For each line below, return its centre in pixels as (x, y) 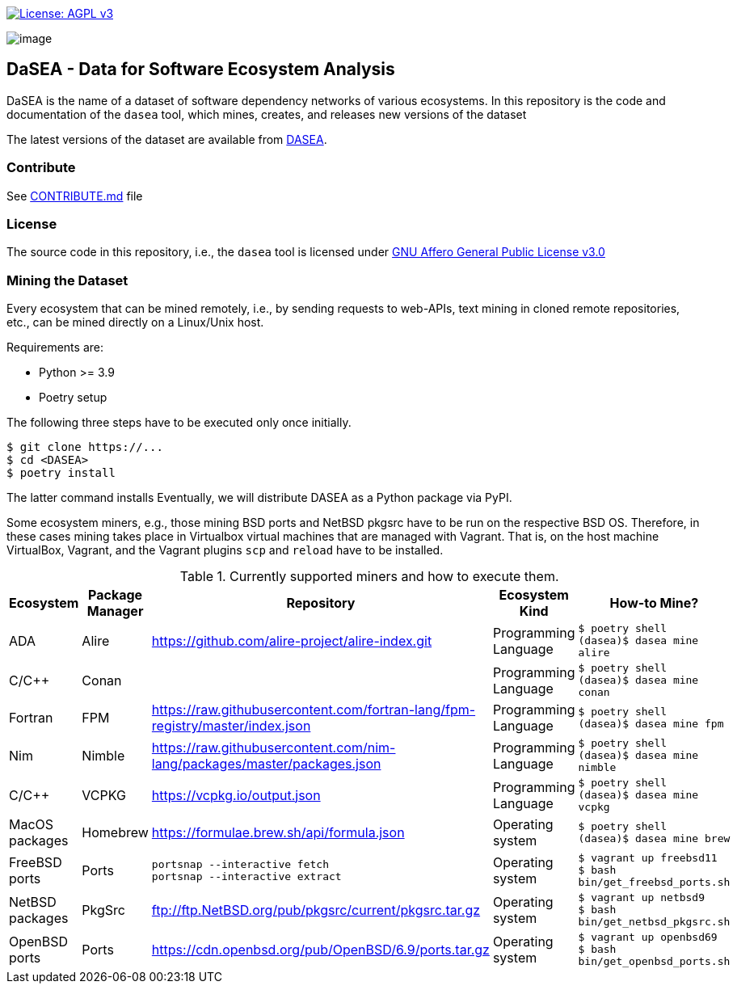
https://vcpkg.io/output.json (236, 795)
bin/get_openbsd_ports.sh (654, 962)
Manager (115, 611)
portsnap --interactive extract (246, 876)
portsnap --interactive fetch (240, 864)
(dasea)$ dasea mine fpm (651, 724)
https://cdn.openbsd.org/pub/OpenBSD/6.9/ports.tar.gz (320, 949)
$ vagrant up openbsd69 (648, 937)
